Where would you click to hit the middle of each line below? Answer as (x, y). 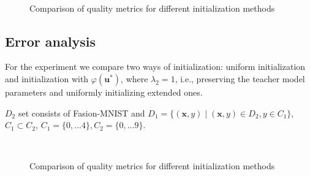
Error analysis (50, 41)
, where (134, 78)
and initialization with (47, 78)
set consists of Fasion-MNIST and (81, 113)
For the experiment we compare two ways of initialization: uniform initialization (155, 67)
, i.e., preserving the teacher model (240, 78)
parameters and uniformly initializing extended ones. (104, 92)
